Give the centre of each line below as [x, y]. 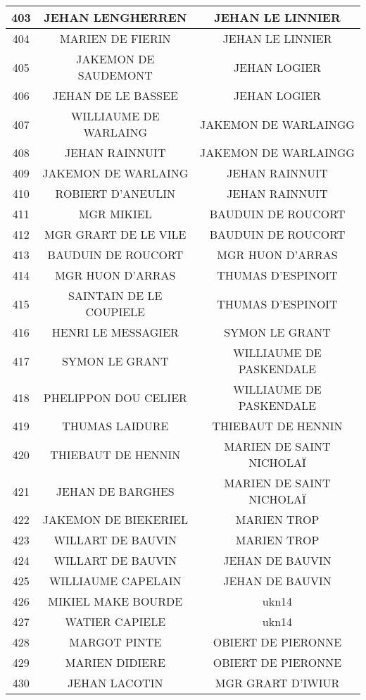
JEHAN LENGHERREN [115, 17]
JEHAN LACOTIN [115, 683]
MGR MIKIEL [115, 214]
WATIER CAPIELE [115, 621]
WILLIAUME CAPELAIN [115, 581]
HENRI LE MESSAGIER [115, 332]
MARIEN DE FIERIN [115, 38]
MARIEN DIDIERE [115, 662]
